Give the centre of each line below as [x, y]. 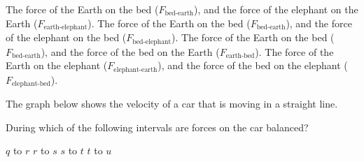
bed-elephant [152, 42]
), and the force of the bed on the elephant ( [253, 65]
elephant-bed [31, 84]
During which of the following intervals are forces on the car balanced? [157, 127]
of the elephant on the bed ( [66, 37]
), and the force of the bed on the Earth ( [130, 51]
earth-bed [240, 56]
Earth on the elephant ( [57, 65]
